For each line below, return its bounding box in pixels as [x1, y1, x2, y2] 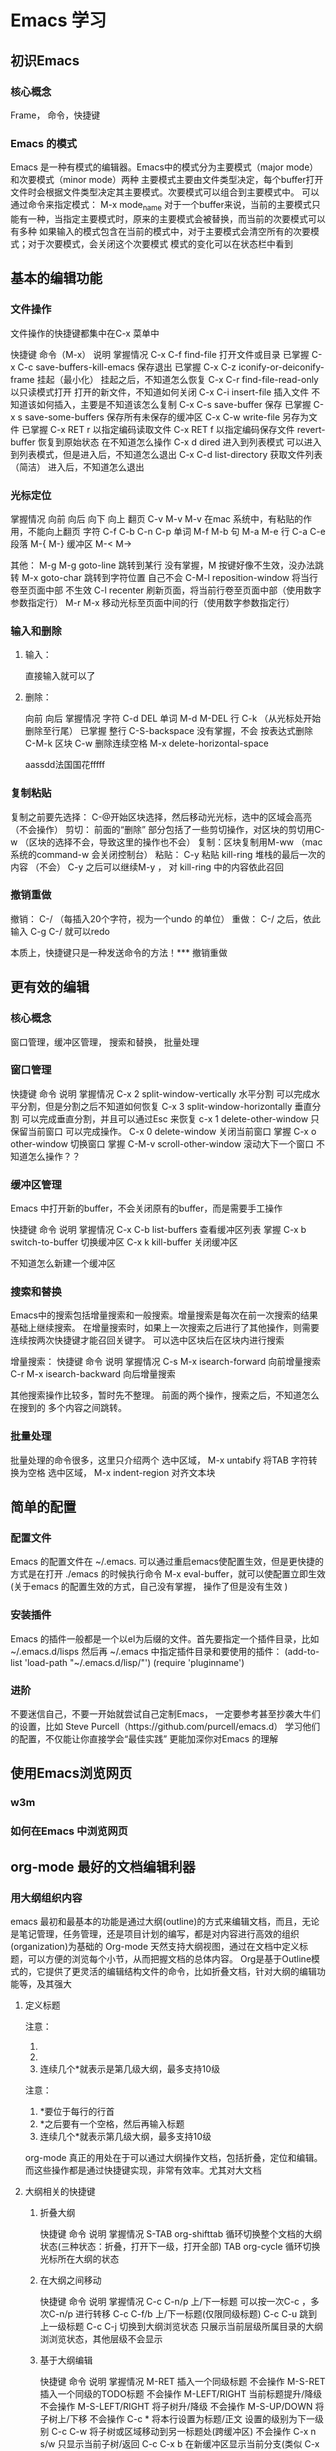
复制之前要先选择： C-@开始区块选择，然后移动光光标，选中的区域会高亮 [10, 811, 313, 823]
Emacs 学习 [10, 9, 107, 32]
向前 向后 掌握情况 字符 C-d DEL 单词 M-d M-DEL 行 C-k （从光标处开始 [24, 712, 322, 725]
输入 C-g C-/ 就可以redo [10, 925, 110, 937]
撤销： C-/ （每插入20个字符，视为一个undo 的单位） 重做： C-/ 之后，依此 [10, 912, 321, 925]
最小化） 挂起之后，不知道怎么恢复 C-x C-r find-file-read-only [63, 373, 319, 385]
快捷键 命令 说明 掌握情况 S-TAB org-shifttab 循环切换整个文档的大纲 [39, 2227, 323, 2240]
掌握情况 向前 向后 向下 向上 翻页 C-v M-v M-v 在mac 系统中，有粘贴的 [10, 512, 303, 525]
